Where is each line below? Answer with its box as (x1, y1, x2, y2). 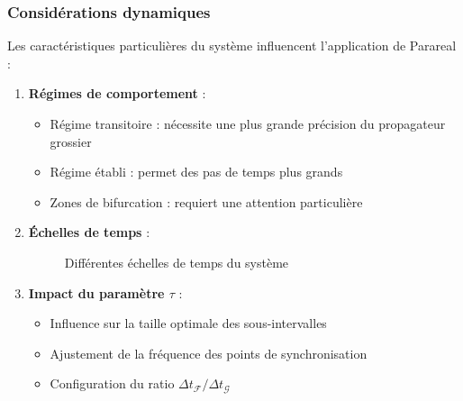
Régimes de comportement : (28, 84, 206, 103)
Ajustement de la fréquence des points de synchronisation (50, 343, 368, 362)
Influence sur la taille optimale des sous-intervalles (50, 314, 327, 333)
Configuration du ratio (50, 374, 175, 393)
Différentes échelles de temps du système (64, 252, 289, 271)
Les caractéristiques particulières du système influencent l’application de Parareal (7, 36, 457, 55)
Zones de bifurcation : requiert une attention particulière (50, 192, 363, 211)
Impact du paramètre (28, 283, 165, 302)
